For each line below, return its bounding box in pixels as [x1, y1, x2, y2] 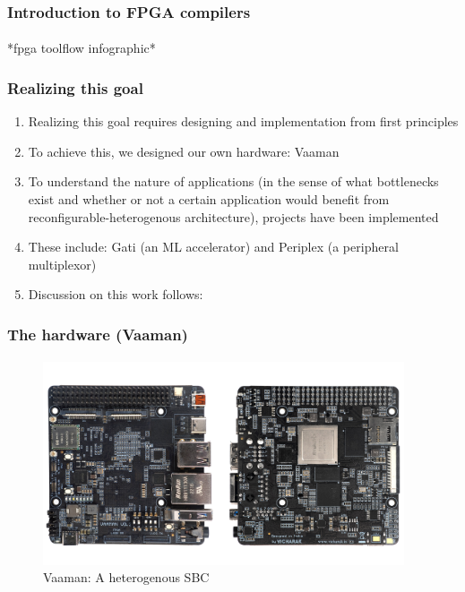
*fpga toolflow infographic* [7, 39, 156, 57]
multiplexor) [28, 254, 97, 273]
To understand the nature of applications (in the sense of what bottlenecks [28, 172, 439, 191]
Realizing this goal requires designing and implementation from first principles [28, 112, 459, 131]
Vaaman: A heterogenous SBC [43, 568, 210, 587]
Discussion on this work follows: [28, 285, 203, 304]
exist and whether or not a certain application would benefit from [28, 190, 390, 209]
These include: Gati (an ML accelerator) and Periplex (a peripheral [28, 237, 399, 256]
